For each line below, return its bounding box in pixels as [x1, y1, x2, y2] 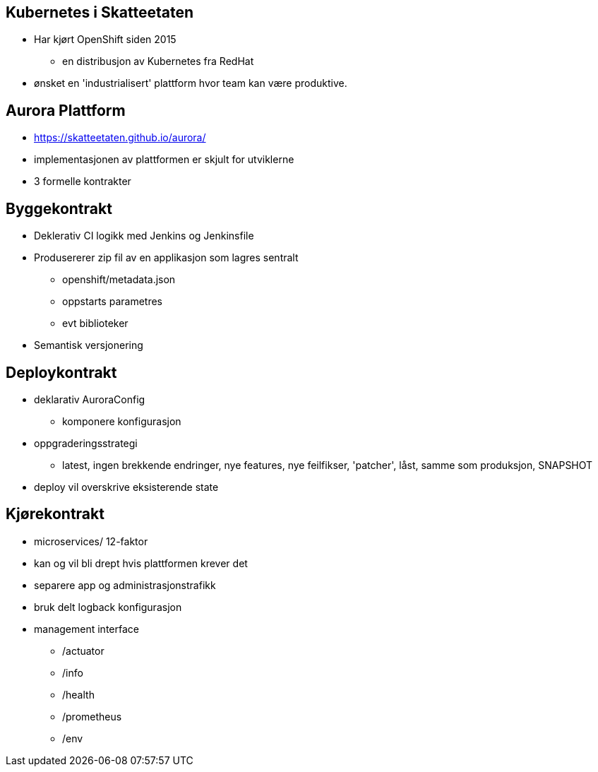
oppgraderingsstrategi [34, 437, 138, 449]
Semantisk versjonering [34, 339, 143, 352]
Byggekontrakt [6, 199, 112, 218]
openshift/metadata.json [62, 273, 176, 286]
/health [62, 688, 95, 701]
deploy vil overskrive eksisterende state [34, 480, 219, 493]
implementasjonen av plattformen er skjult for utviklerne [34, 153, 294, 166]
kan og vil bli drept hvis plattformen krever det [34, 557, 248, 569]
